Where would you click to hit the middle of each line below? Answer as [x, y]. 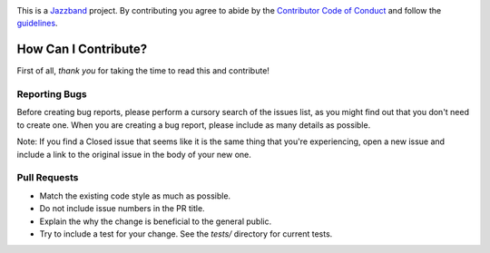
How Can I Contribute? [82, 49]
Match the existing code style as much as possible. [135, 196]
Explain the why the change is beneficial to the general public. [156, 221]
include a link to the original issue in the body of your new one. [134, 154]
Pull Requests [48, 178]
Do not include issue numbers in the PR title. [122, 209]
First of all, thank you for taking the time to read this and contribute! [143, 71]
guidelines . [37, 24]
